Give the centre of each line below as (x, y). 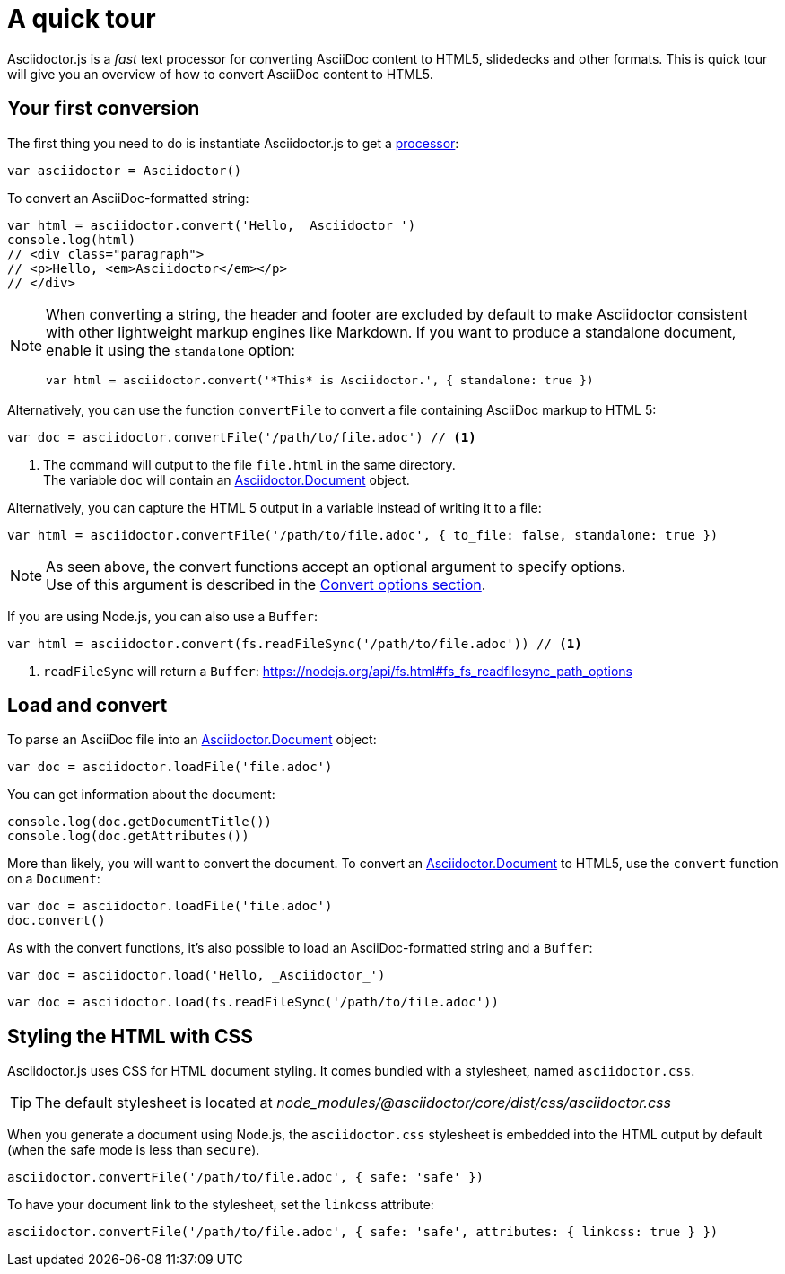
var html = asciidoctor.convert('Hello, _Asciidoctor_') (212, 225)
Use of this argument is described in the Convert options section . (266, 584)
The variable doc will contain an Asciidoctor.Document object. (227, 479)
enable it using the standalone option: (170, 350)
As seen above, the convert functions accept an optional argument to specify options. (336, 566)
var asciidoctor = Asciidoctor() (125, 170)
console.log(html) (72, 239)
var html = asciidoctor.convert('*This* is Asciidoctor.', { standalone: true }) (320, 380)
